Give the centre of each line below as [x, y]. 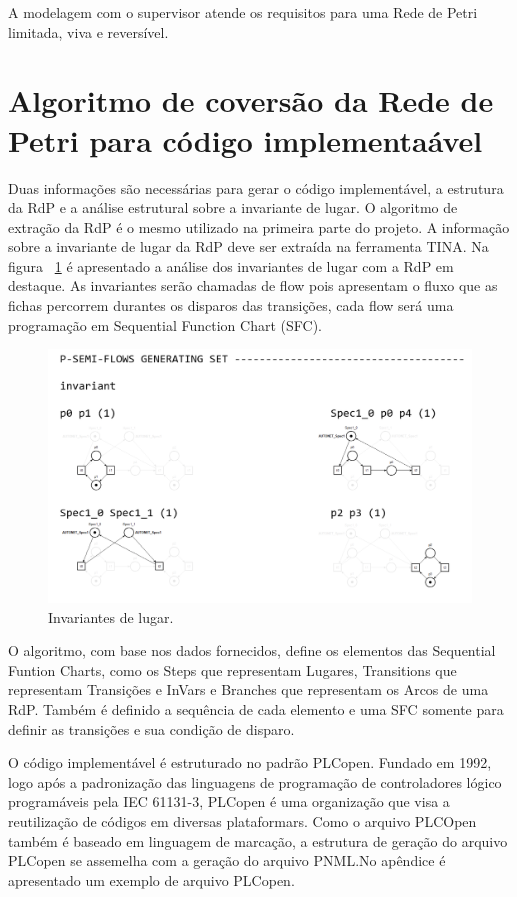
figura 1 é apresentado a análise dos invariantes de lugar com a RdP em [231, 265]
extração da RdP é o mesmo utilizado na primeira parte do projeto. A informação [259, 226]
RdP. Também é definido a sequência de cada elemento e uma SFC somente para [256, 709]
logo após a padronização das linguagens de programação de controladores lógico [255, 781]
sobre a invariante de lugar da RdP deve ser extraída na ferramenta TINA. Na [248, 246]
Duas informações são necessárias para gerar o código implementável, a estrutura [256, 187]
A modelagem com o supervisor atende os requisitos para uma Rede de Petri [243, 12]
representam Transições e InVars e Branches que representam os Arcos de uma [248, 689]
